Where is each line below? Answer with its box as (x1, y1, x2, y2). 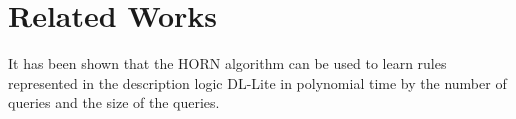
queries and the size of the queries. (8, 92, 220, 113)
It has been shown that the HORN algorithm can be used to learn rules (8, 53, 447, 74)
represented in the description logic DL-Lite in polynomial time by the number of (8, 72, 507, 93)
